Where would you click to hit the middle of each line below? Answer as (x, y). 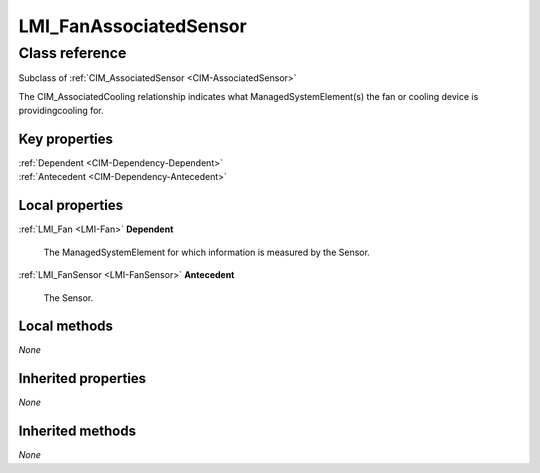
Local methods (66, 326)
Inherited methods (77, 431)
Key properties (66, 138)
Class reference (72, 53)
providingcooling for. (61, 111)
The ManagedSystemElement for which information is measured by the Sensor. (206, 252)
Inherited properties (82, 378)
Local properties (71, 205)
